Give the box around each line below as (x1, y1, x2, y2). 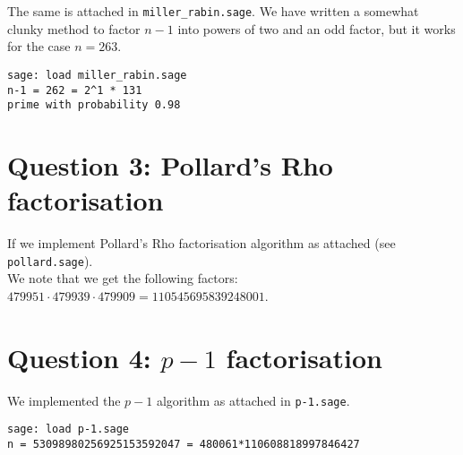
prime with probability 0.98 (7, 99, 181, 112)
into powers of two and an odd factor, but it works (177, 19, 456, 38)
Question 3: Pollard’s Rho (7, 147, 333, 183)
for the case (7, 37, 71, 56)
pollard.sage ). (7, 251, 93, 270)
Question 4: (7, 339, 151, 375)
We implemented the (7, 391, 121, 409)
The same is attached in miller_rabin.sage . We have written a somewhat (7, 2, 419, 20)
